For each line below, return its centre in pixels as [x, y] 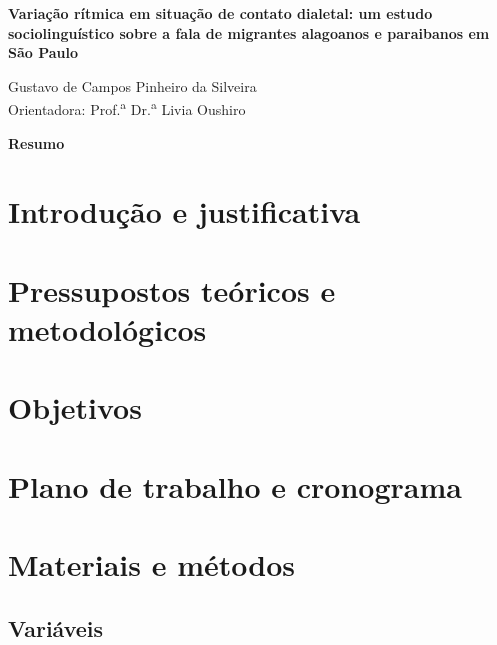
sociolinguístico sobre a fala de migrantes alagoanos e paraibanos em [249, 32]
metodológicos [107, 328]
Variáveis [56, 627]
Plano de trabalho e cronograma [235, 485]
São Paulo [43, 52]
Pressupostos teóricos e [172, 289]
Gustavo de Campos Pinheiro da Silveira [132, 85]
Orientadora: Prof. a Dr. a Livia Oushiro [127, 108]
